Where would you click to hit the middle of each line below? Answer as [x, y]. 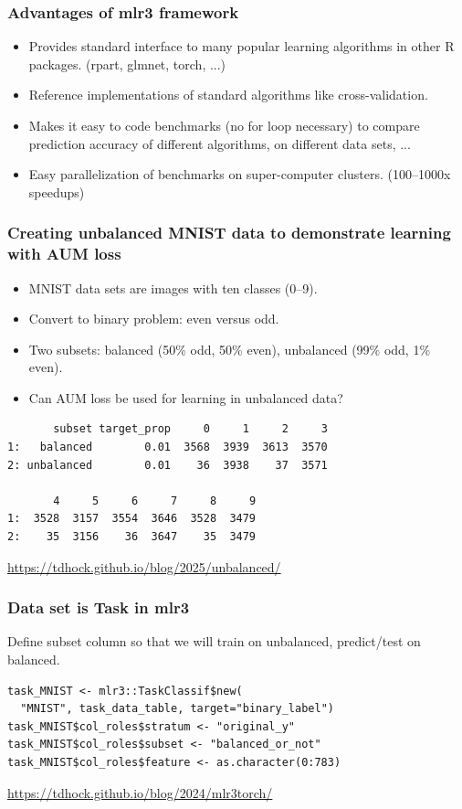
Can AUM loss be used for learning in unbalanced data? [186, 397]
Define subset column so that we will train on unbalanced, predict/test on [214, 641]
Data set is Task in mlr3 [99, 607]
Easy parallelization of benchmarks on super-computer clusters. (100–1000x [240, 174]
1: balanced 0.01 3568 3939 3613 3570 [168, 447]
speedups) [57, 192]
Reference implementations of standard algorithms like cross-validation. [228, 95]
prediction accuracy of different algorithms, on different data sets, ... [220, 143]
